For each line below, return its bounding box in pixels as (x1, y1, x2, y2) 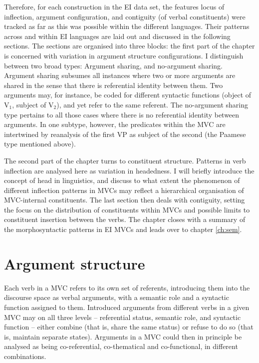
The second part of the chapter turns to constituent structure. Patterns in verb (4, 155, 246, 165)
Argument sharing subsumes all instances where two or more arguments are (4, 70, 236, 80)
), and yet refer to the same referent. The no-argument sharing (56, 99, 248, 109)
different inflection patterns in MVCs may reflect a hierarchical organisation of (4, 184, 244, 195)
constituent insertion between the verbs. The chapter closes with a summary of (4, 214, 246, 224)
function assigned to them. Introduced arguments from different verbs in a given (4, 301, 250, 312)
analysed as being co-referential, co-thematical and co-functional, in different (4, 341, 238, 351)
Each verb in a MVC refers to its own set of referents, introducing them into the (4, 282, 250, 292)
